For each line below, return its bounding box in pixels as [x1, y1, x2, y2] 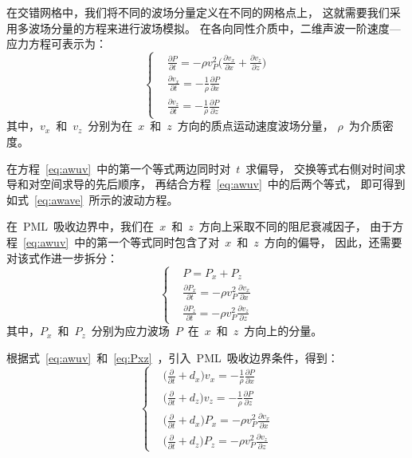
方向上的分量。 [244, 322, 323, 339]
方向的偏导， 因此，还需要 [264, 234, 402, 251]
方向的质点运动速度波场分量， [177, 117, 334, 134]
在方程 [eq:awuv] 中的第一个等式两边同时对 [6, 160, 231, 176]
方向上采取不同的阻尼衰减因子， [198, 218, 367, 235]
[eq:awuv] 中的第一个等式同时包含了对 [23, 234, 220, 251]
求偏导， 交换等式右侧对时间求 [245, 160, 406, 176]
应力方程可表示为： [6, 35, 107, 52]
